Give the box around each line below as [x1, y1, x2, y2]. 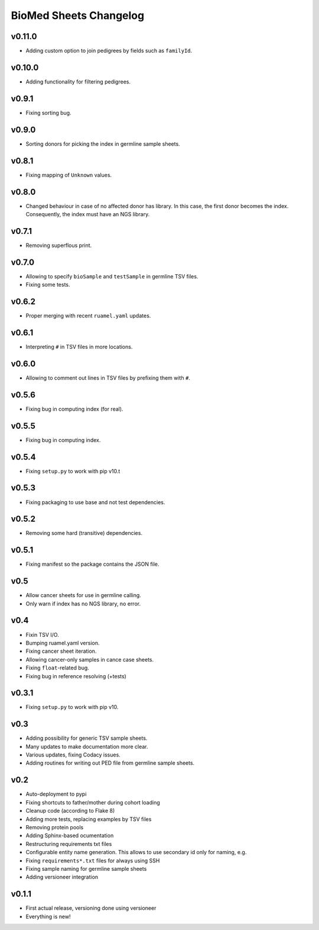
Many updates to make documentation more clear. [25, 743, 148, 750]
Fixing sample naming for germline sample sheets [25, 865, 147, 872]
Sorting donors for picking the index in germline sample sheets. [25, 140, 180, 147]
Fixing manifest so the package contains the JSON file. [25, 560, 159, 568]
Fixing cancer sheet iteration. [25, 647, 97, 655]
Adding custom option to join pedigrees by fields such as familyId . [25, 47, 193, 54]
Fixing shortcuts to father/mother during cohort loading [25, 798, 160, 806]
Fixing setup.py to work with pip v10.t [25, 467, 121, 474]
